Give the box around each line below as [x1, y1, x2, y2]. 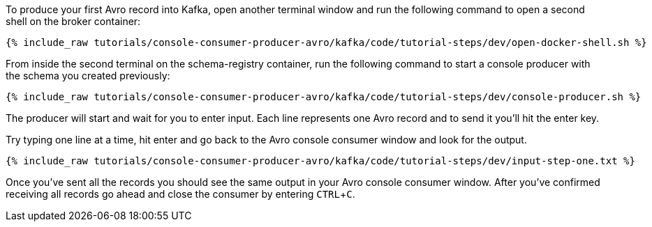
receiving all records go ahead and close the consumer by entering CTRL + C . [6, 188, 355, 200]
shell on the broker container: [6, 15, 141, 27]
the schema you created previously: [6, 70, 170, 81]
